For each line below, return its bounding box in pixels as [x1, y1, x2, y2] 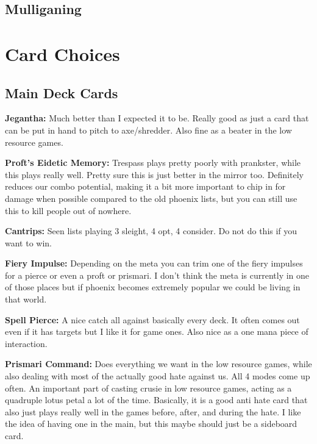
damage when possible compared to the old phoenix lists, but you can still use [5, 192, 297, 204]
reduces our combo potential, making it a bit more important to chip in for [5, 180, 286, 193]
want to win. [5, 236, 52, 249]
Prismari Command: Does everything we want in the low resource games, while [5, 357, 312, 370]
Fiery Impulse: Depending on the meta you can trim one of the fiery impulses [5, 257, 303, 270]
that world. [5, 293, 47, 306]
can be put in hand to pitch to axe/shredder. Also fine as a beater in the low [5, 123, 292, 136]
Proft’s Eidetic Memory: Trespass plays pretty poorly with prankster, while [5, 156, 301, 169]
